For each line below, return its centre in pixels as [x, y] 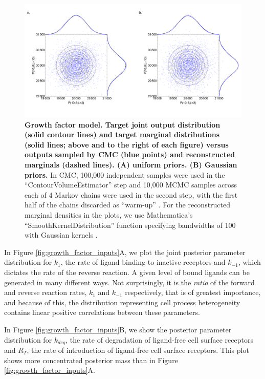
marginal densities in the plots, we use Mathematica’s [109, 215]
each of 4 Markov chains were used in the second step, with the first [131, 194]
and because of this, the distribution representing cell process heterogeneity [122, 302]
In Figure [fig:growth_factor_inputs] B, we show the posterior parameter [118, 329]
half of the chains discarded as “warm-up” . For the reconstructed [128, 205]
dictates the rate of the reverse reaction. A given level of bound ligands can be [127, 272]
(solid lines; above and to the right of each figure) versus [127, 144]
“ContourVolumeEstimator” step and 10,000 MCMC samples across [131, 185]
